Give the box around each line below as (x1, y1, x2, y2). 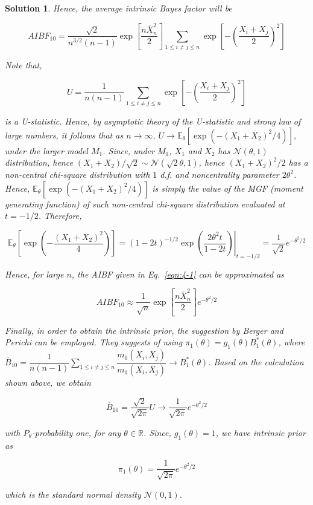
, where (278, 336, 305, 348)
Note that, (5, 59, 42, 71)
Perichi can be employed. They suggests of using (5, 336, 183, 348)
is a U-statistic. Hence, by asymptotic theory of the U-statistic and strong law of (5, 115, 301, 128)
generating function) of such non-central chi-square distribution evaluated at (5, 197, 285, 210)
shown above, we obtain (5, 376, 91, 389)
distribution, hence (5, 156, 73, 169)
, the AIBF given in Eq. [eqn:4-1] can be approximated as (71, 267, 285, 280)
